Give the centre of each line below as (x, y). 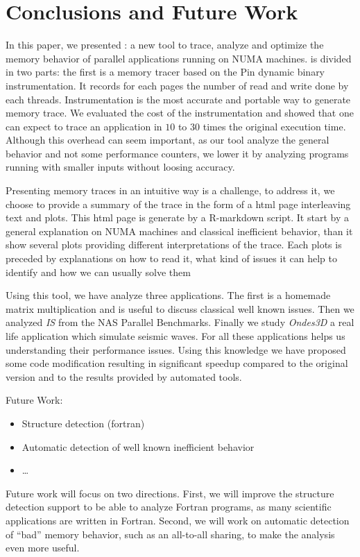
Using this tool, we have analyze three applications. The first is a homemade (168, 295)
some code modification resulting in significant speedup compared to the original (177, 363)
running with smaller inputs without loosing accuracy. (120, 167)
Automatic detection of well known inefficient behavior (138, 446)
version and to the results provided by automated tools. (124, 376)
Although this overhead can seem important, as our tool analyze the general (168, 140)
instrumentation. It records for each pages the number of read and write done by (177, 85)
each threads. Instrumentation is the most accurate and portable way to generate (178, 99)
